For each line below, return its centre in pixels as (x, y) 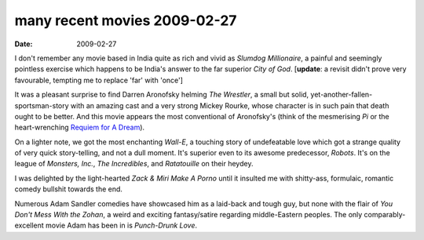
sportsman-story (42, 105)
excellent (29, 225)
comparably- (385, 215)
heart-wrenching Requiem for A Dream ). (80, 127)
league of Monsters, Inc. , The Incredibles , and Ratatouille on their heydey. (134, 164)
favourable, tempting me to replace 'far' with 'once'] (99, 80)
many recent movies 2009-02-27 (126, 20)
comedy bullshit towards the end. (69, 189)
